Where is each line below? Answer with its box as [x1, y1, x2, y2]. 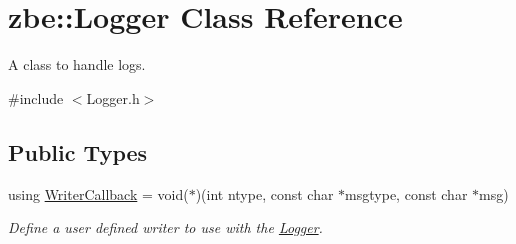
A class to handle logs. [8, 54, 146, 75]
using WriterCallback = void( [8, 183, 189, 204]
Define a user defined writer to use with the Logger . [8, 217, 323, 238]
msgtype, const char [345, 183, 468, 204]
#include [8, 87, 64, 108]
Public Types [8, 136, 148, 167]
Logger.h [86, 87, 140, 108]
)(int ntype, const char [195, 183, 334, 204]
